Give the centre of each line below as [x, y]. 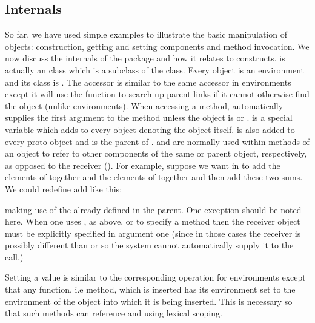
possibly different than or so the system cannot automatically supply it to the [149, 245]
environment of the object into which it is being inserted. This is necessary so [149, 301]
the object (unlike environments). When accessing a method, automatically [144, 105]
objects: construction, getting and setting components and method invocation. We [157, 46]
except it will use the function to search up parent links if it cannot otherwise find [157, 94]
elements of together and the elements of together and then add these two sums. [154, 177]
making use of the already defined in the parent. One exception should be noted [153, 209]
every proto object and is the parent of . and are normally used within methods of [157, 141]
